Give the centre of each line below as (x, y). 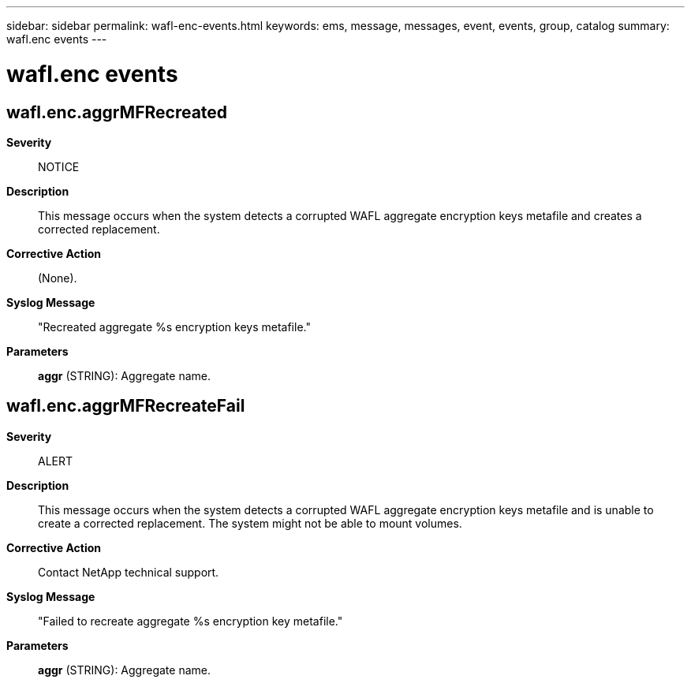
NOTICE (59, 166)
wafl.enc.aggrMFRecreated (117, 112)
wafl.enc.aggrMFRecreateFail (126, 406)
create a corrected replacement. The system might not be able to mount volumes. (250, 523)
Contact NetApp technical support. (129, 572)
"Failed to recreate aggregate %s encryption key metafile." (190, 621)
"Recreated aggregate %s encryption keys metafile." (174, 327)
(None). (58, 278)
